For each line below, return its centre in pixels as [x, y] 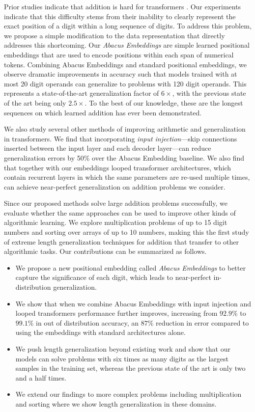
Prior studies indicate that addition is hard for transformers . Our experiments [123, 6]
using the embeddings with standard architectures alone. [100, 332]
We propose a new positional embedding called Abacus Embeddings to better [130, 267]
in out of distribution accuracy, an [87, 322]
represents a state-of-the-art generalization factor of [82, 93]
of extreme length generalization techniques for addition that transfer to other [121, 241]
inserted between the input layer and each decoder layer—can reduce [108, 148]
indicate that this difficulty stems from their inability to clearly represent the [120, 16]
